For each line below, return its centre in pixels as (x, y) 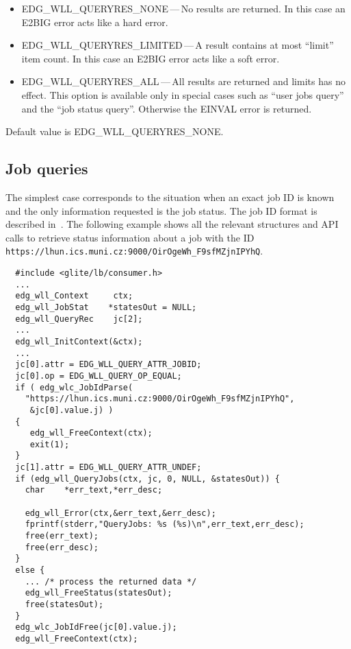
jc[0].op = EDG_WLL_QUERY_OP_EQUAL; (99, 376)
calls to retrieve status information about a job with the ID (130, 237)
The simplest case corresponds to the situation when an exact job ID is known (170, 197)
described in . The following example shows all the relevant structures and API (172, 224)
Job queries (47, 168)
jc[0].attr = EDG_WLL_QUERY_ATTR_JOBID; (108, 365)
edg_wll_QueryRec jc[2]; (79, 319)
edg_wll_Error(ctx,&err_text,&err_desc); (120, 513)
